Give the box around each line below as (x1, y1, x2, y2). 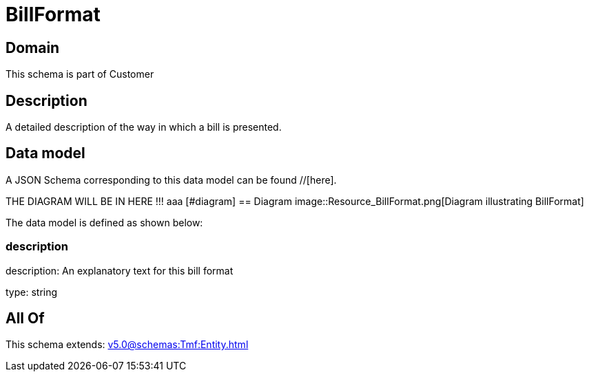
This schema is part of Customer (6, 68, 154, 80)
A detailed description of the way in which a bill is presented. (6, 121, 282, 133)
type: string (6, 286, 58, 298)
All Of (6, 310, 45, 327)
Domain (6, 39, 60, 56)
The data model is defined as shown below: (6, 216, 203, 228)
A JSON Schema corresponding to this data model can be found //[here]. (6, 173, 337, 186)
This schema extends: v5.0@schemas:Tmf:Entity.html (6, 338, 249, 351)
